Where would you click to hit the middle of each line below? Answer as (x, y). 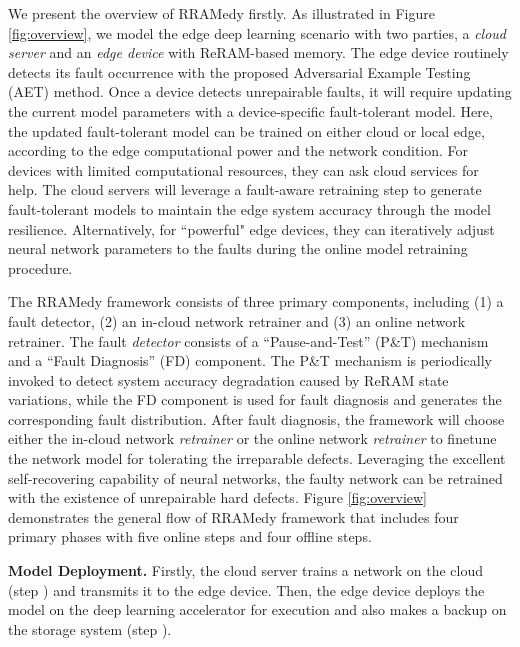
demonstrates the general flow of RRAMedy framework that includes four (233, 516)
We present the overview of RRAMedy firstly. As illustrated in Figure (221, 13)
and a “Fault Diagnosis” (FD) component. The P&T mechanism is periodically (250, 360)
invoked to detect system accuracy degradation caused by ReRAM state (228, 379)
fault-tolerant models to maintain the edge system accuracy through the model (249, 208)
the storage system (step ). (90, 628)
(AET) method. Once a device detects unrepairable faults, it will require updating (260, 91)
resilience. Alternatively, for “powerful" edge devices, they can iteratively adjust (251, 228)
